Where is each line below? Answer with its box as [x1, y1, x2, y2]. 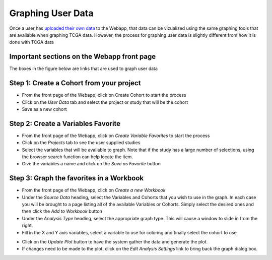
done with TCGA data [9, 39, 54, 45]
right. [22, 222, 33, 229]
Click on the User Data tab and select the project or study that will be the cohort [22, 99, 188, 105]
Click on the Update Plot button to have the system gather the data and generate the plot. [22, 239, 208, 245]
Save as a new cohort [22, 106, 67, 112]
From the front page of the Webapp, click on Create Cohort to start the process [22, 92, 186, 98]
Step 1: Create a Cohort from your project [9, 79, 141, 88]
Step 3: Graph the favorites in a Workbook [9, 174, 144, 182]
